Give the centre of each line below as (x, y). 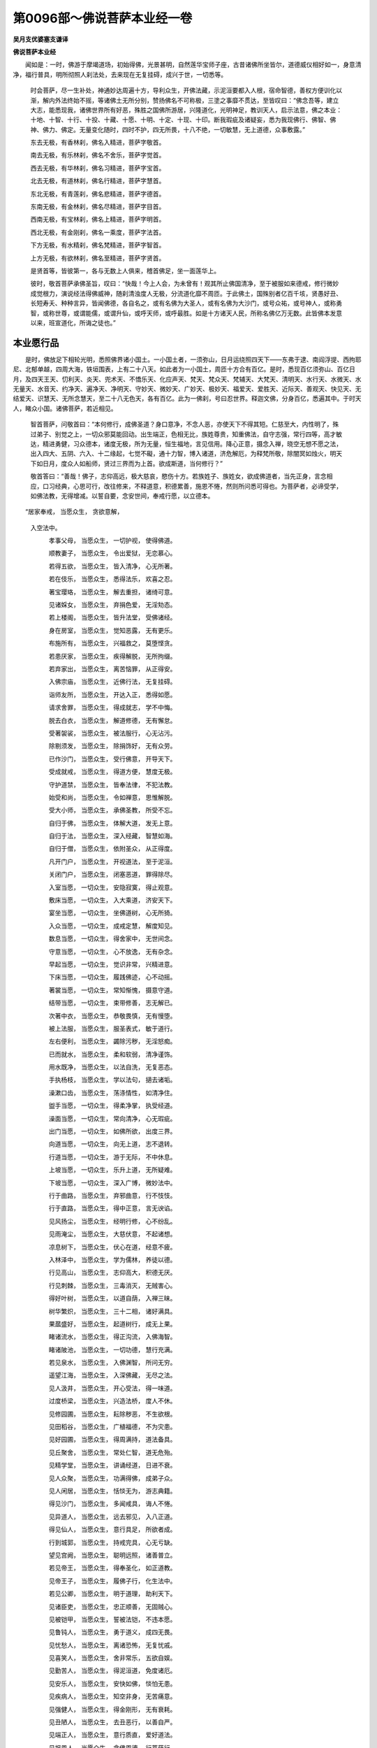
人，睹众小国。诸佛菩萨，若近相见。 (65, 408)
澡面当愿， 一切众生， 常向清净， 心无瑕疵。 (112, 1118)
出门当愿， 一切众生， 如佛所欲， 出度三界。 (112, 1131)
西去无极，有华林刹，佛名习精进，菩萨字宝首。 (98, 168)
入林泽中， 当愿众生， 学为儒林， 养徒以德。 (112, 1259)
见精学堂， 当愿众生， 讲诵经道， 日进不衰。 (112, 1466)
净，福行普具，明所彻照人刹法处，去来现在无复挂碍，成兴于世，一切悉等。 (120, 74)
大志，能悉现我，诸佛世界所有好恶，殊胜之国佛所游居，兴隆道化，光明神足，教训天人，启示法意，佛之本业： (186, 110)
